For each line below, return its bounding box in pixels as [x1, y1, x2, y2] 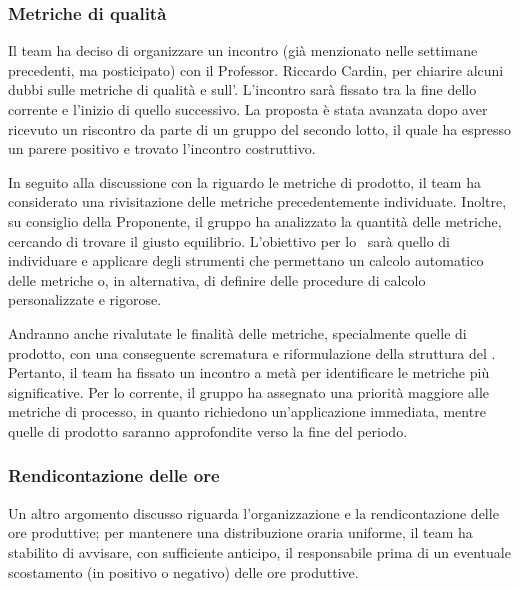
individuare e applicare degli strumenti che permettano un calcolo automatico [8, 250, 484, 271]
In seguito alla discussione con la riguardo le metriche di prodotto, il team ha [8, 171, 481, 192]
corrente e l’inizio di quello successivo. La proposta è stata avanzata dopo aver [8, 99, 488, 119]
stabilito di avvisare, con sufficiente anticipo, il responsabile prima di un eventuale [8, 541, 511, 562]
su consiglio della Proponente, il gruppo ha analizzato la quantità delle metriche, [8, 210, 502, 231]
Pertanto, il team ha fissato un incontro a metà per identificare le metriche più [8, 362, 490, 383]
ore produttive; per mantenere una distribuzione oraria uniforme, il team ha [8, 522, 473, 543]
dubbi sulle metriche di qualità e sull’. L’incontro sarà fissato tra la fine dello [8, 79, 477, 100]
